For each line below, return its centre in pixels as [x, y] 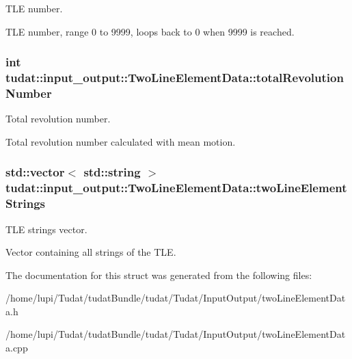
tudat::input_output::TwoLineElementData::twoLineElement [176, 188]
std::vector [35, 172]
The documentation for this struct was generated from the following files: [159, 275]
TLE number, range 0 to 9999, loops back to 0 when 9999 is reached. [150, 31]
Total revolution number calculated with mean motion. [121, 141]
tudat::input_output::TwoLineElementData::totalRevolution [175, 78]
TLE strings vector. [46, 229]
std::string [112, 172]
